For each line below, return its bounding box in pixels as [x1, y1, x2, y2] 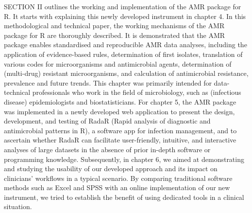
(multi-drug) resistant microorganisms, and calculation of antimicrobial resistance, [4, 68, 249, 78]
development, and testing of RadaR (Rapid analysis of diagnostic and [4, 116, 211, 126]
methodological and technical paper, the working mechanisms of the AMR [4, 20, 225, 31]
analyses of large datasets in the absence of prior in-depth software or [4, 144, 211, 154]
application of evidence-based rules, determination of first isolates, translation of [4, 49, 243, 59]
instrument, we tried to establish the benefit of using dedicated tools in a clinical [4, 192, 244, 202]
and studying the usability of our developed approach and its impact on [4, 163, 218, 174]
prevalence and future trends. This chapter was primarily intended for [4, 77, 212, 88]
